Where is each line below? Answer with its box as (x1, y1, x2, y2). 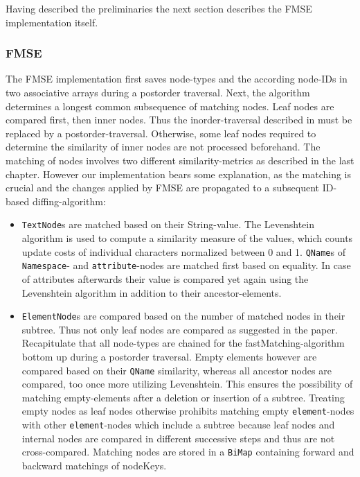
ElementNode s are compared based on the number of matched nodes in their (21, 309, 345, 323)
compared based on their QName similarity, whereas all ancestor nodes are (21, 363, 332, 377)
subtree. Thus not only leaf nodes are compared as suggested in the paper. (21, 322, 338, 336)
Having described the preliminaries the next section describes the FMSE (6, 1, 312, 15)
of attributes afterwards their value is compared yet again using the (21, 271, 309, 286)
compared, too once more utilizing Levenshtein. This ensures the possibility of (21, 376, 353, 391)
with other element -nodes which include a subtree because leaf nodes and (21, 417, 335, 432)
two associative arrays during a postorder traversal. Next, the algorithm (6, 85, 310, 99)
